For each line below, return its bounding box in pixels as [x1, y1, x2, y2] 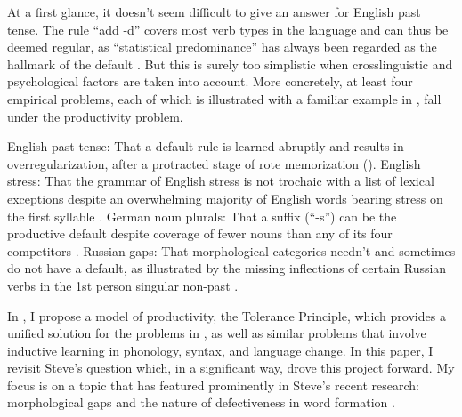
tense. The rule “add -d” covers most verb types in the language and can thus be [7, 20, 449, 38]
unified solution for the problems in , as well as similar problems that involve [7, 324, 426, 342]
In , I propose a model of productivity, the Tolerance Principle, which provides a [7, 306, 446, 325]
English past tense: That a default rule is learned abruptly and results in [7, 137, 404, 156]
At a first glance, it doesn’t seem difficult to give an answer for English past [7, 3, 421, 20]
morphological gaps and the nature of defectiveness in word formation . [7, 393, 395, 412]
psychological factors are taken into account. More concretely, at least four [7, 72, 413, 91]
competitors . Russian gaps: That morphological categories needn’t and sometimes [7, 241, 456, 260]
